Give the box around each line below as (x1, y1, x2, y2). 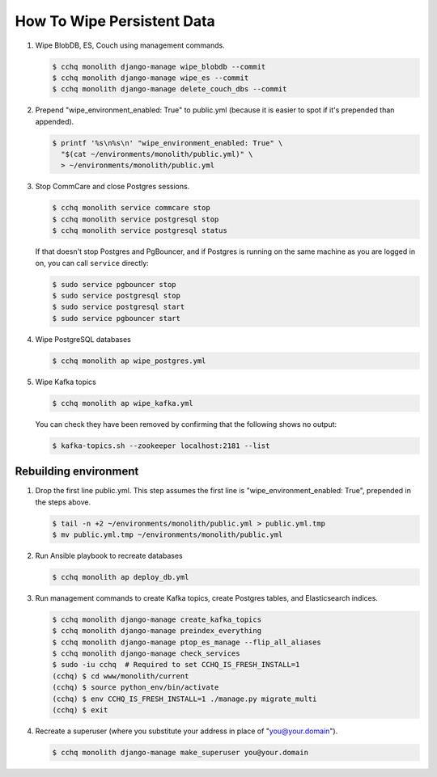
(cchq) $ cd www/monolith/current (52, 671, 189, 681)
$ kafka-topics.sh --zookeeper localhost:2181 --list (52, 441, 270, 450)
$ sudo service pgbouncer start (52, 314, 181, 323)
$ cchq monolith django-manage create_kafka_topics (52, 614, 262, 624)
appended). (35, 116, 74, 126)
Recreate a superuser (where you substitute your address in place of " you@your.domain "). (35, 726, 338, 736)
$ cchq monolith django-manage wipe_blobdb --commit (52, 61, 266, 71)
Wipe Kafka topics (35, 377, 96, 386)
